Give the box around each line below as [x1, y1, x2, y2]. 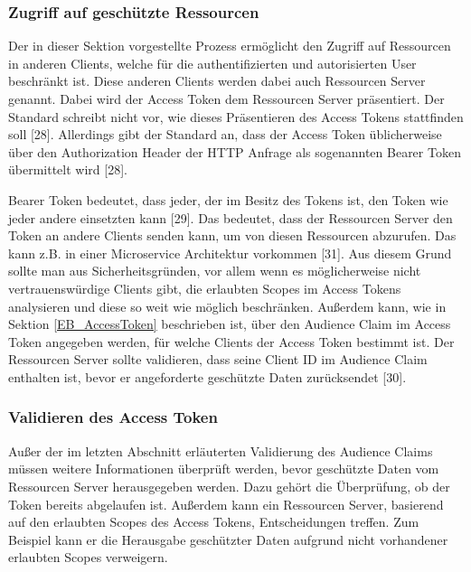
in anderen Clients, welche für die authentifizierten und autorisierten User [8, 53, 417, 72]
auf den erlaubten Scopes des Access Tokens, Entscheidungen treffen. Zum [8, 512, 419, 531]
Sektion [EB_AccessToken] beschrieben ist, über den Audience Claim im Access [8, 314, 451, 333]
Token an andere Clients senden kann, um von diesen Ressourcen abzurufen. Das [8, 226, 457, 245]
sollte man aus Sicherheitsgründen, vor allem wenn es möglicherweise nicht [8, 261, 421, 280]
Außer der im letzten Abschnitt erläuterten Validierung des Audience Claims [8, 441, 433, 460]
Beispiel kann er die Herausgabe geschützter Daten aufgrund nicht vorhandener [8, 530, 448, 549]
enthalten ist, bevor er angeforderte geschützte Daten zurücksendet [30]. [8, 367, 407, 386]
